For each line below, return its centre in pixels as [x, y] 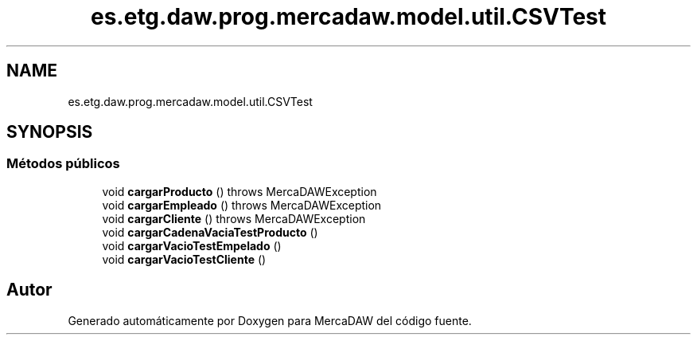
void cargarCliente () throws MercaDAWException [234, 218]
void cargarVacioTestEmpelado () [192, 245]
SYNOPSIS [50, 132]
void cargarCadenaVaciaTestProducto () [210, 232]
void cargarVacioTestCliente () [184, 259]
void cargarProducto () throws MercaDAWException [239, 191]
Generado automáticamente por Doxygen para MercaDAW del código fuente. [270, 320]
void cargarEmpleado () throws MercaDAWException [242, 205]
